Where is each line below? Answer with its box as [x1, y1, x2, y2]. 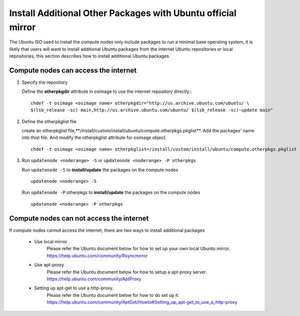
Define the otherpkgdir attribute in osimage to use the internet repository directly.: [21, 88, 192, 95]
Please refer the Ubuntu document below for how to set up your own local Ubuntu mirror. [46, 246, 230, 252]
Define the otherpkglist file [21, 118, 77, 124]
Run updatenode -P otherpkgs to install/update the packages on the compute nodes [21, 190, 200, 196]
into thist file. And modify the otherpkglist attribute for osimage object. [21, 134, 167, 140]
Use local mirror [34, 239, 67, 245]
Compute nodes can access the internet [9, 66, 137, 75]
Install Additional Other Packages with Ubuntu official [9, 8, 237, 19]
